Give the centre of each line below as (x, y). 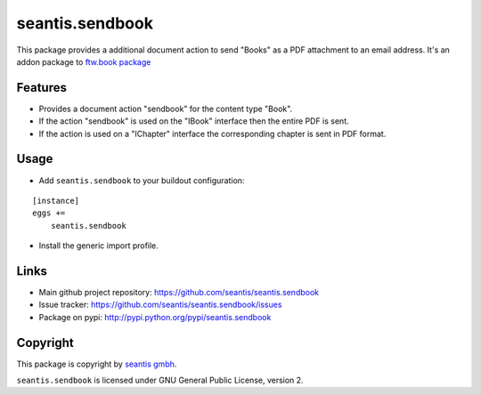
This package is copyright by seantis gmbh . (97, 364)
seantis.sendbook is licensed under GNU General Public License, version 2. (160, 380)
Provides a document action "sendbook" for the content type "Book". (166, 109)
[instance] (56, 201)
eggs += (49, 213)
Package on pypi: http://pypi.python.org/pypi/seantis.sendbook (155, 317)
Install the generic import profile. (99, 246)
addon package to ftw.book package (84, 61)
